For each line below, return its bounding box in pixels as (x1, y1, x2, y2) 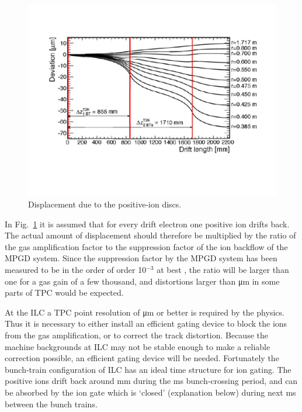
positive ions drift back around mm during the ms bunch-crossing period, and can (5, 375, 298, 387)
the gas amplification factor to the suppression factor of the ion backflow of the (5, 240, 288, 252)
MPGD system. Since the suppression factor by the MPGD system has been (5, 252, 277, 264)
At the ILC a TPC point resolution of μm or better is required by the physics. (5, 306, 284, 318)
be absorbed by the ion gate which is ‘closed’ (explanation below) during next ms (5, 386, 296, 399)
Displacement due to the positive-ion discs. (28, 198, 182, 210)
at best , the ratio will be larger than (157, 264, 289, 276)
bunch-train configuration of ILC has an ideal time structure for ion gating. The (5, 363, 291, 375)
